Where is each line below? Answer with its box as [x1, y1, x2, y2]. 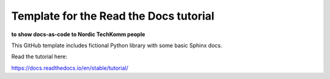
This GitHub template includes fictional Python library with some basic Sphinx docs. [11, 42, 222, 49]
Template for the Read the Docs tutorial [11, 9, 215, 23]
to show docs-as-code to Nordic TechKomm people [11, 31, 145, 38]
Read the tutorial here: [11, 53, 67, 61]
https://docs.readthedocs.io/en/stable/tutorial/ [11, 64, 128, 72]
